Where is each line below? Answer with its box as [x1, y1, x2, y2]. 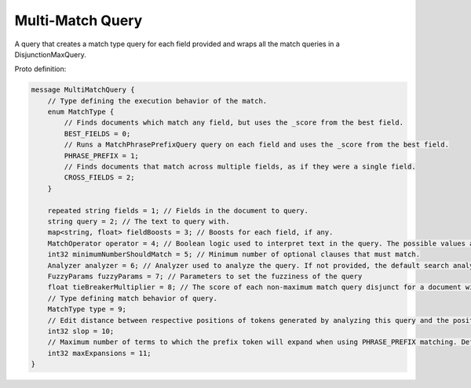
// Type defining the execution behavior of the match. [47, 96, 268, 105]
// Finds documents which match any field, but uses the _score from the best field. [64, 118, 404, 127]
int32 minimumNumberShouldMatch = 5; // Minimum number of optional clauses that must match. [47, 250, 420, 259]
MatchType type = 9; [47, 305, 127, 314]
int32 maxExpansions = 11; [47, 349, 152, 357]
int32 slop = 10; [47, 326, 115, 335]
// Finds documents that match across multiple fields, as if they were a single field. [64, 162, 416, 172]
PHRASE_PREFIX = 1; [64, 151, 139, 160]
